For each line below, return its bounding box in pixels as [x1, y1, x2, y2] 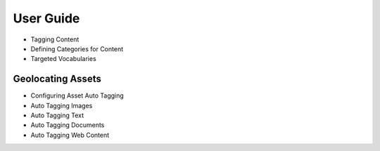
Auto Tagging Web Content [30, 131, 110, 139]
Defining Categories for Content [30, 44, 123, 53]
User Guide [13, 11, 80, 26]
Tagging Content [30, 35, 80, 44]
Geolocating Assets [13, 73, 101, 85]
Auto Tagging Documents [30, 121, 105, 129]
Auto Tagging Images [30, 101, 93, 110]
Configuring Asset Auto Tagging [30, 91, 125, 100]
